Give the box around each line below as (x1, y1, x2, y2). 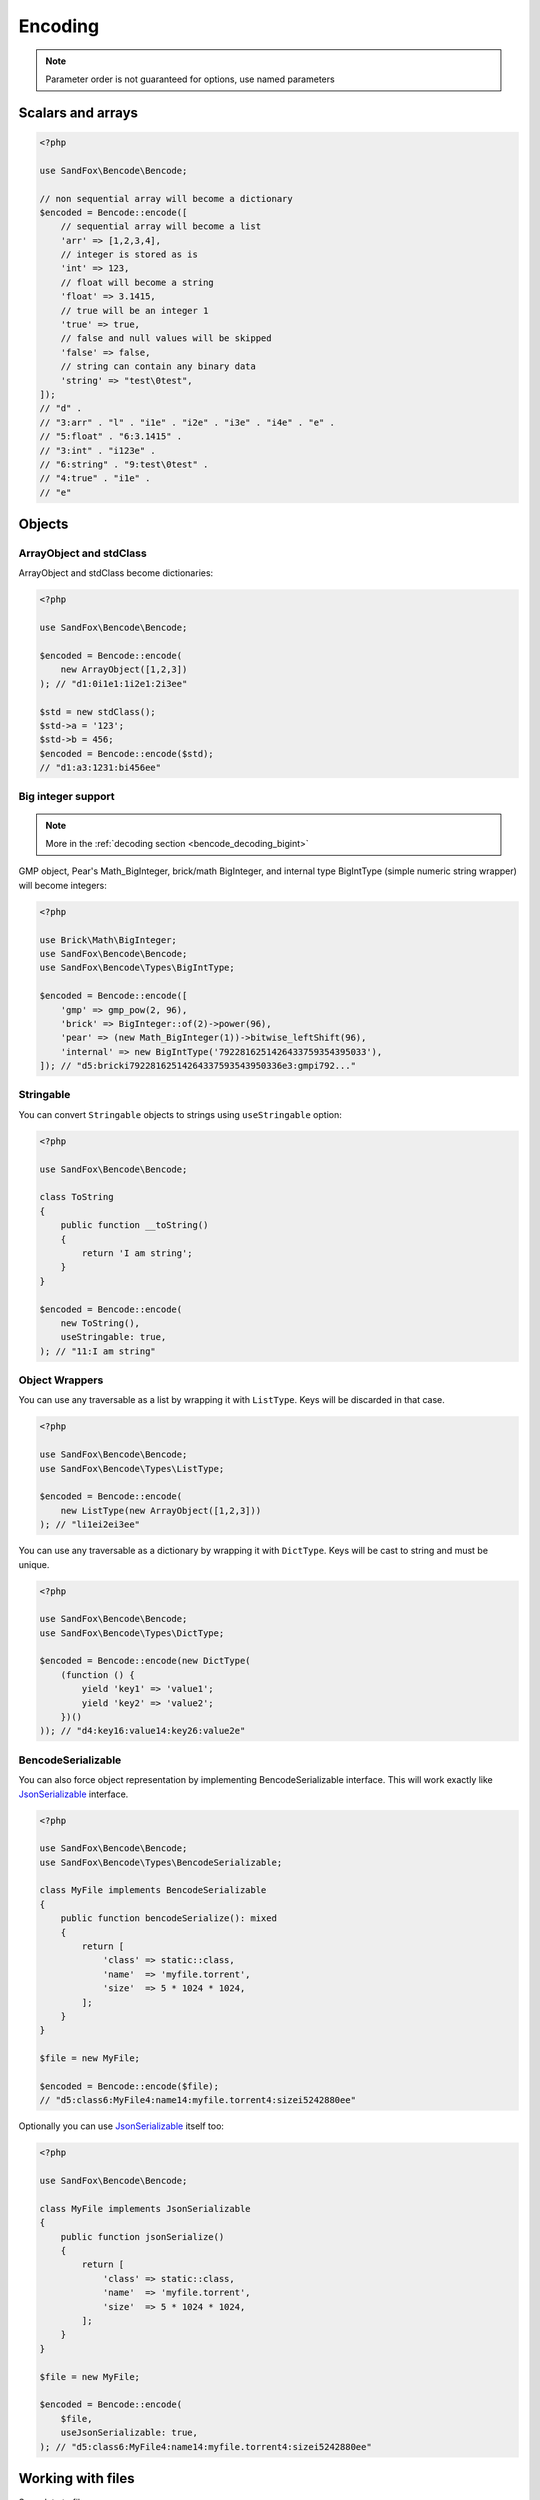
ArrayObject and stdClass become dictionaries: (18, 567, 214, 579)
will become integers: (18, 879, 107, 891)
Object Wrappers (18, 1373, 104, 1387)
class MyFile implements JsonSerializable (39, 2203, 251, 2214)
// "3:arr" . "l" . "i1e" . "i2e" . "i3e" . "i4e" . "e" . (39, 416, 335, 428)
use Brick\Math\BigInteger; (39, 934, 177, 945)
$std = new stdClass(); (39, 706, 157, 717)
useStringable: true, (60, 1331, 167, 1343)
